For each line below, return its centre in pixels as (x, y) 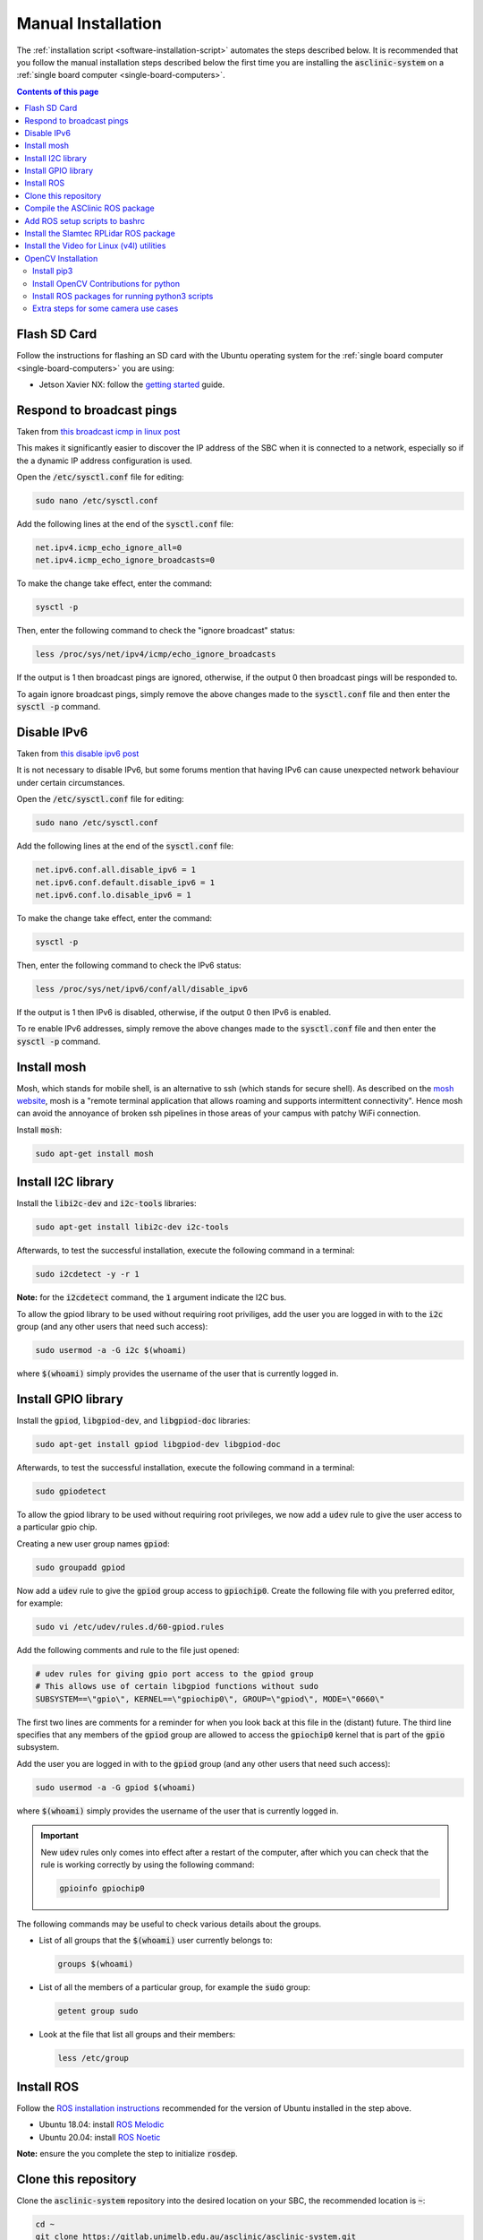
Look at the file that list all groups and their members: (137, 2035)
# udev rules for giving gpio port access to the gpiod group (174, 1674)
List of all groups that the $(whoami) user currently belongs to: (156, 1941)
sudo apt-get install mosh (94, 1153)
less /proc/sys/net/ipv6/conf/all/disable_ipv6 (141, 989)
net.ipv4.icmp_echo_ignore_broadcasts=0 (125, 560)
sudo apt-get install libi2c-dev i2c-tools (132, 1227)
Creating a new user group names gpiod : (93, 1543)
